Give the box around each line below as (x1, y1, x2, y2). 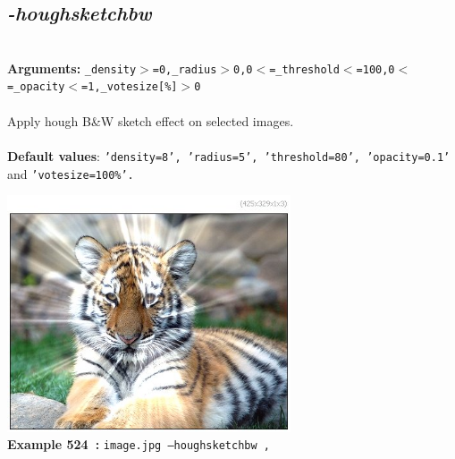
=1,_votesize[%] (81, 81, 178, 94)
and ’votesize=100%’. (7, 164, 134, 183)
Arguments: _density (7, 58, 137, 77)
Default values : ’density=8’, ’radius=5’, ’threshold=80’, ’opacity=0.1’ (7, 146, 451, 165)
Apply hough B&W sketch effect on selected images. (7, 111, 294, 130)
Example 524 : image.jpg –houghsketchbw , (7, 435, 270, 454)
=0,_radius (152, 63, 217, 76)
